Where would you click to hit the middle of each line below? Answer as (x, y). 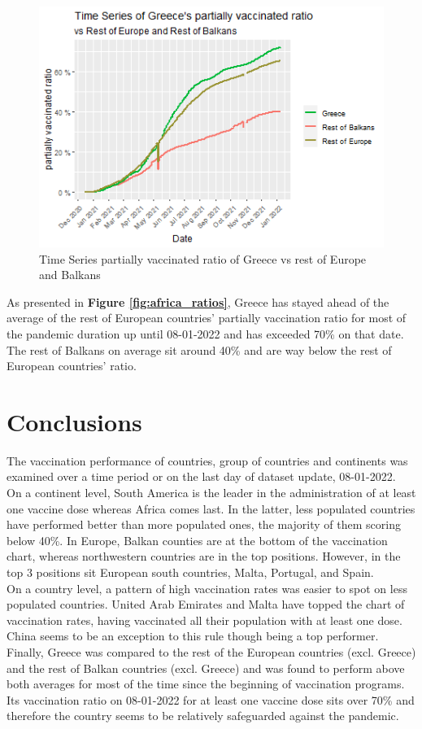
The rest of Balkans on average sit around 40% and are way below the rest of (199, 349)
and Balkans (70, 275)
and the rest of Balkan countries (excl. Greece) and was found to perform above (206, 668)
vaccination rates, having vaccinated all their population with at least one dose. (204, 620)
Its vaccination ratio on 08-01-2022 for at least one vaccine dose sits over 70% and (211, 699)
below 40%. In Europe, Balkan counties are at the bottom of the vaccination (197, 540)
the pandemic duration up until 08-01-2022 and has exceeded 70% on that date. (205, 333)
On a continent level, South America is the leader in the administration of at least (211, 492)
